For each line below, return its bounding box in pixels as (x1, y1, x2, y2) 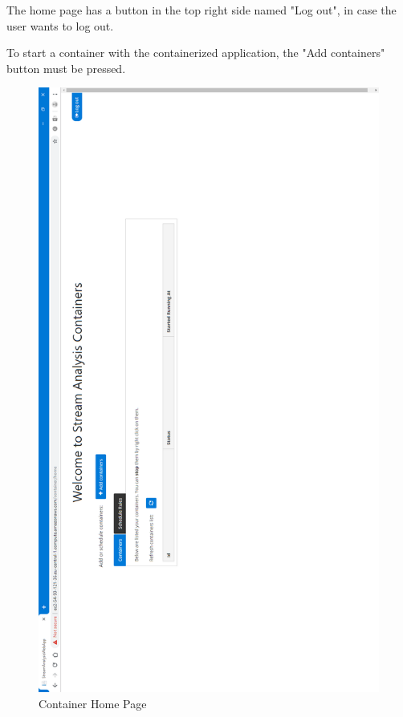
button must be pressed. (6, 59, 126, 76)
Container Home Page (39, 695, 147, 711)
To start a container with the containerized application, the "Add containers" (6, 44, 385, 61)
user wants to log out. (6, 17, 114, 34)
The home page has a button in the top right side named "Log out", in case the (6, 2, 397, 18)
